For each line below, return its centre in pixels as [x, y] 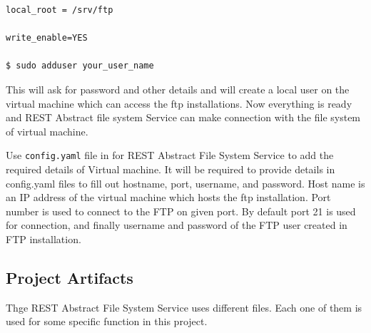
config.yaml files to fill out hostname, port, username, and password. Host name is [185, 183]
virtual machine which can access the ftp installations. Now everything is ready [179, 103]
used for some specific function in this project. [107, 321]
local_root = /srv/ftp [60, 10]
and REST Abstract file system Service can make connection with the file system [183, 117]
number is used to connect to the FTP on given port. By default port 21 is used [181, 211]
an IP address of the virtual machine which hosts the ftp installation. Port [168, 197]
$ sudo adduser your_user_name [80, 66]
